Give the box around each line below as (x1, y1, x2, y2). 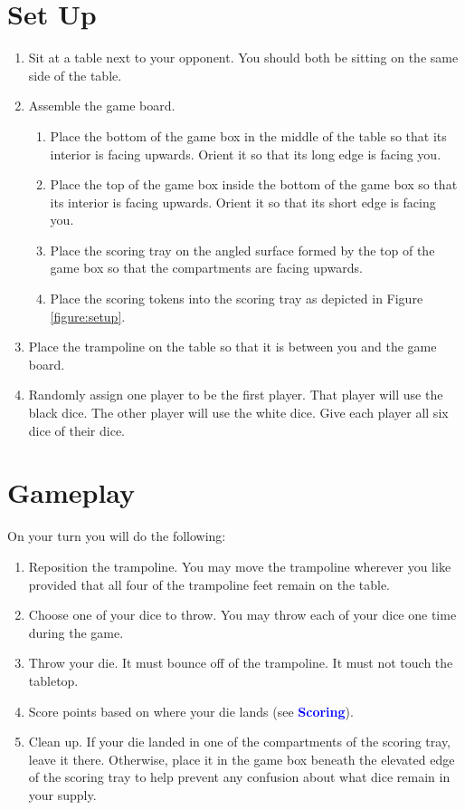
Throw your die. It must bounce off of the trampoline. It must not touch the (28, 653, 453, 672)
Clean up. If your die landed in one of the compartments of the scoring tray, (28, 732, 451, 751)
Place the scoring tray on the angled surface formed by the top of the (50, 240, 435, 259)
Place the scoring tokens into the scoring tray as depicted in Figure (50, 289, 423, 308)
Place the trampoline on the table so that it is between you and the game (28, 337, 437, 356)
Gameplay (7, 474, 136, 511)
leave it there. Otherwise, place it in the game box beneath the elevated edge (28, 749, 455, 768)
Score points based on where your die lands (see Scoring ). (28, 701, 354, 720)
